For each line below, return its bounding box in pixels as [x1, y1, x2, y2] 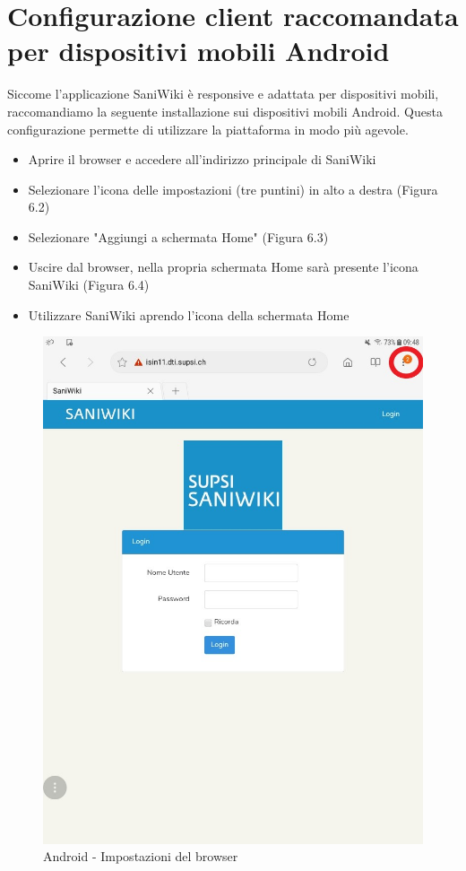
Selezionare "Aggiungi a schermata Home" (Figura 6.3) [28, 227, 329, 246]
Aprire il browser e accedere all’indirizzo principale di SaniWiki [28, 150, 376, 169]
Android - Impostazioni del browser [43, 847, 238, 866]
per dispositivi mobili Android [7, 32, 390, 69]
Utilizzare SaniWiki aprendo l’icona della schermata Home [28, 305, 349, 324]
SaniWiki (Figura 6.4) [28, 275, 150, 294]
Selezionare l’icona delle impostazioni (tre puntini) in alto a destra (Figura [28, 179, 438, 198]
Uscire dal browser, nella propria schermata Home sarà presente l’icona [28, 257, 419, 276]
